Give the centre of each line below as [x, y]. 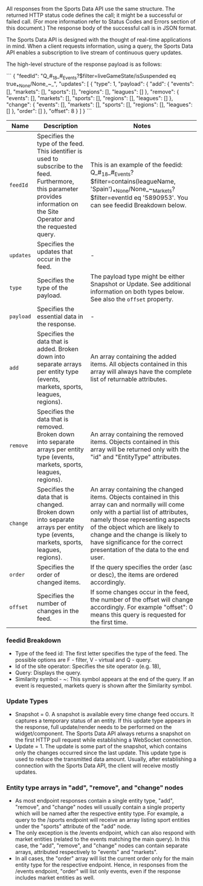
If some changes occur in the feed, [140, 592]
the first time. [109, 622]
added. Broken [58, 348]
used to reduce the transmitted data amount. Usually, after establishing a [105, 759]
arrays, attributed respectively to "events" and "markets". [86, 852]
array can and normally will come [137, 504]
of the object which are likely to [135, 527]
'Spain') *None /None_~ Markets [131, 189]
